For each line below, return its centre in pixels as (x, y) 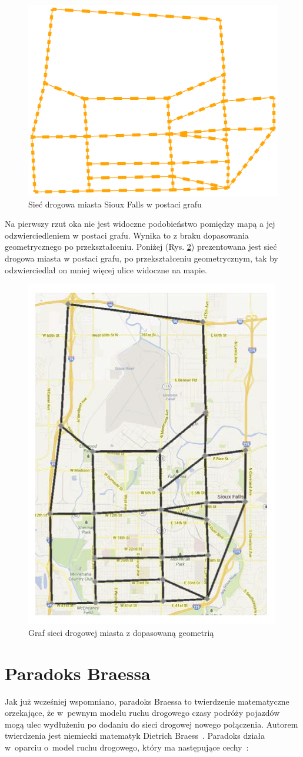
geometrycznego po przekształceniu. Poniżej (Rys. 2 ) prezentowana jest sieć (141, 247)
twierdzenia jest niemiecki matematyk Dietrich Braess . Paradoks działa (135, 736)
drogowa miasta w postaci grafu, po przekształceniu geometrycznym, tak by (141, 258)
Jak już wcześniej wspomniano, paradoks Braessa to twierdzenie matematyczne (147, 701)
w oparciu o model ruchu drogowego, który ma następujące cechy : (127, 747)
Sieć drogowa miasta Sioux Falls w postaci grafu (115, 204)
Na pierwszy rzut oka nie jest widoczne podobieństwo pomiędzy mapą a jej (140, 224)
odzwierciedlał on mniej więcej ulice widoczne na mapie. (106, 269)
